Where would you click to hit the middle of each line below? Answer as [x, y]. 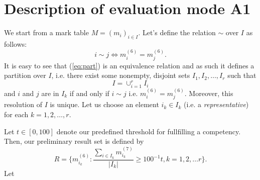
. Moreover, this [209, 93]
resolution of [23, 104]
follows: [16, 43]
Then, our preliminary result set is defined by [74, 141]
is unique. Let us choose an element [104, 104]
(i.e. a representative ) [216, 104]
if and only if [89, 93]
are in [50, 93]
